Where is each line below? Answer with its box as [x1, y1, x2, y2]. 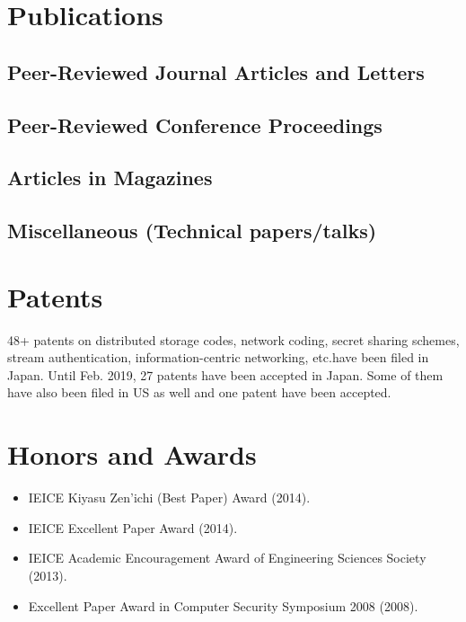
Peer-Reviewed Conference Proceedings [7, 111, 382, 138]
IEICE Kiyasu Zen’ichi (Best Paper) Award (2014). [28, 488, 311, 507]
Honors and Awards [7, 436, 257, 473]
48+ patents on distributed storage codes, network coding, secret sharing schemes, [7, 330, 460, 349]
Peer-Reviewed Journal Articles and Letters [7, 58, 425, 85]
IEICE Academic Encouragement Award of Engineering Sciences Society [28, 548, 426, 567]
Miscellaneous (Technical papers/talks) [7, 217, 377, 244]
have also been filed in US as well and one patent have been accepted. [7, 383, 391, 402]
